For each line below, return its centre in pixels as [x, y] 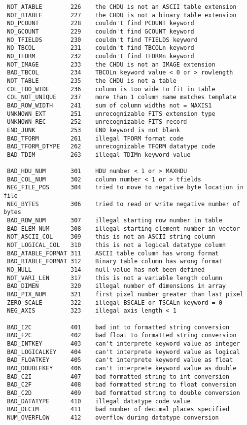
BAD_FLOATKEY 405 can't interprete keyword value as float [120, 360]
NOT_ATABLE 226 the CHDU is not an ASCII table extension [122, 7]
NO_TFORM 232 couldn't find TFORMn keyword [101, 56]
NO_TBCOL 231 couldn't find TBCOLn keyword [101, 48]
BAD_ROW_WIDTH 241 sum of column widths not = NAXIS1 [109, 105]
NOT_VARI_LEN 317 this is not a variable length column [115, 278]
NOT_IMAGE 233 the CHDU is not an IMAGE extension [111, 64]
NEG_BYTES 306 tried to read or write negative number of [123, 204]
